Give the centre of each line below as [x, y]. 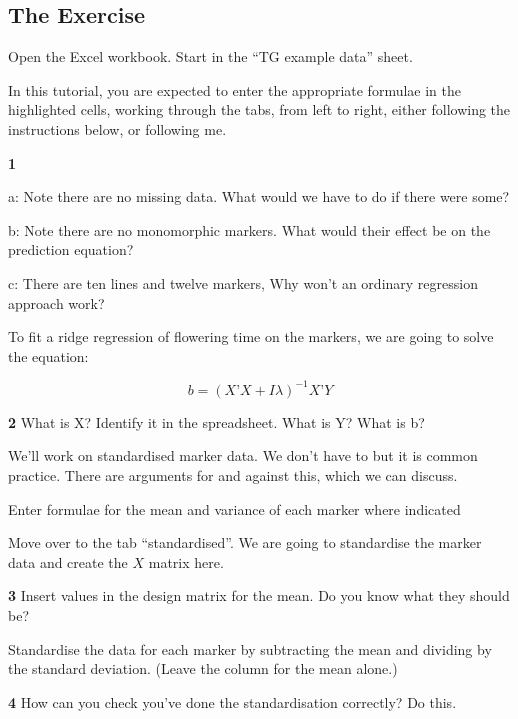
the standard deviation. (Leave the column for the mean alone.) [203, 668]
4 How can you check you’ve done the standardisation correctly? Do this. [232, 701]
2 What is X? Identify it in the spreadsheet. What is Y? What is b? [216, 421]
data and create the [68, 561]
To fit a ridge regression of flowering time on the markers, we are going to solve [251, 336]
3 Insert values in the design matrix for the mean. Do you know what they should [259, 595]
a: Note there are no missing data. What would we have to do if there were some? [259, 196]
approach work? [56, 302]
